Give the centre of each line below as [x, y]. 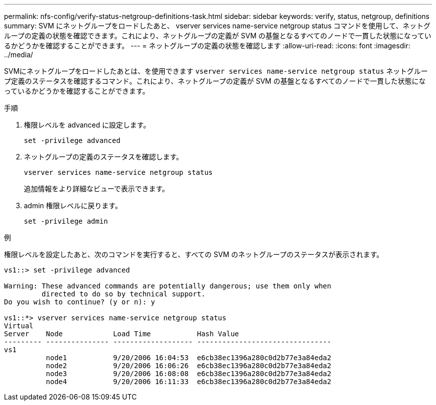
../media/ [19, 55]
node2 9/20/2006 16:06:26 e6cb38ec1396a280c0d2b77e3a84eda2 [189, 366]
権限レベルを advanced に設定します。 [87, 125]
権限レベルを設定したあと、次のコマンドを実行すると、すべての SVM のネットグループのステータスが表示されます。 [194, 254]
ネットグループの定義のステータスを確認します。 [104, 157]
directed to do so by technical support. [123, 294]
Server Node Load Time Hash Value [122, 334]
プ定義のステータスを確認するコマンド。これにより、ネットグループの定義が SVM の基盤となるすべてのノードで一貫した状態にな [215, 81]
